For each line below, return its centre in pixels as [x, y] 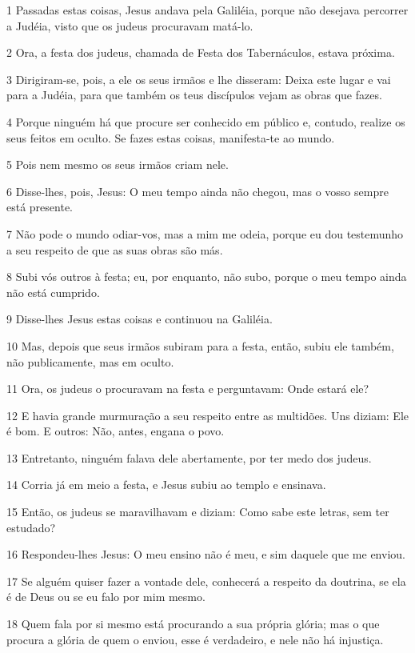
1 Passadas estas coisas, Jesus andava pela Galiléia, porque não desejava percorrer [207, 10]
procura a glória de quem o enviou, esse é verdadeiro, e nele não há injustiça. [195, 639]
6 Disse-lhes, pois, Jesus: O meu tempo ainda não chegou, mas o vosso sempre [198, 191]
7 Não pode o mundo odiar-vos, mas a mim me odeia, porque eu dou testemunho [205, 233]
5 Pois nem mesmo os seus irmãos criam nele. [118, 164]
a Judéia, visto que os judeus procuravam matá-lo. [130, 25]
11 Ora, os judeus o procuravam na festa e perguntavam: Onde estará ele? [188, 389]
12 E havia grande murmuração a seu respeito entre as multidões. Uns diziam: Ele [207, 415]
